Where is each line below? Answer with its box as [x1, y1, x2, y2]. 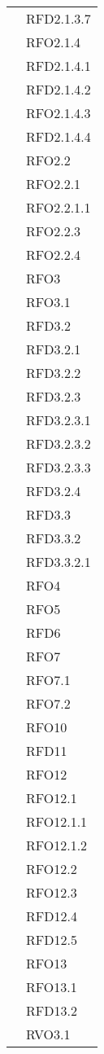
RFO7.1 [26, 670, 71, 689]
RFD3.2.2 [26, 363, 81, 382]
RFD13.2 [26, 1001, 77, 1020]
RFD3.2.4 [26, 481, 81, 500]
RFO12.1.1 [26, 812, 88, 831]
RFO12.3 [26, 883, 77, 902]
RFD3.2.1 [26, 340, 81, 358]
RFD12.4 [26, 907, 77, 925]
